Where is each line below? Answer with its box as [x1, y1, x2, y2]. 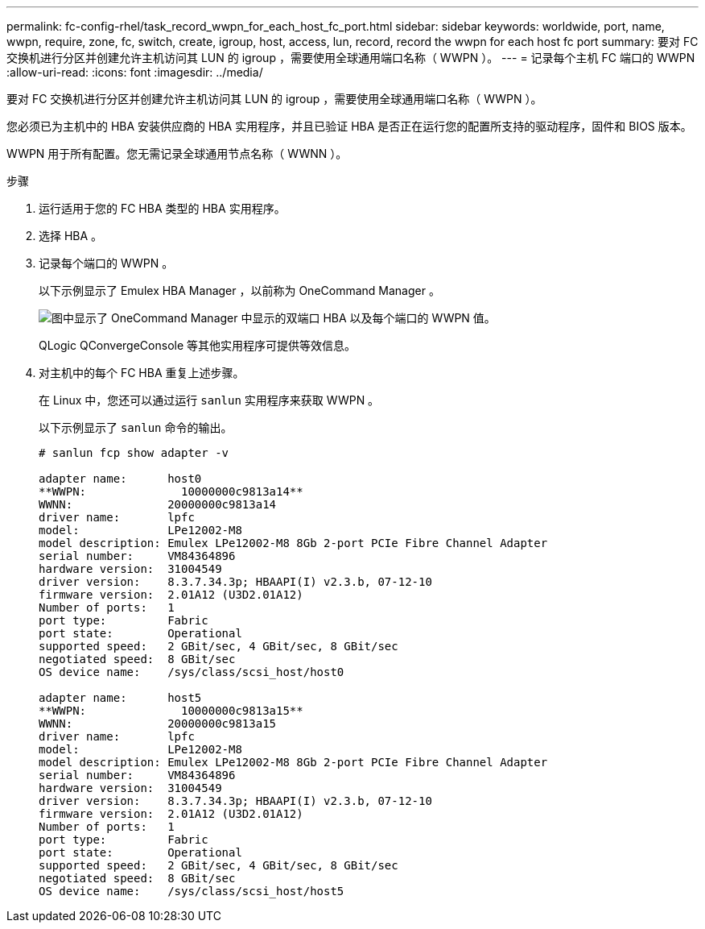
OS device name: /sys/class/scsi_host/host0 [39, 666, 344, 678]
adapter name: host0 [39, 472, 202, 485]
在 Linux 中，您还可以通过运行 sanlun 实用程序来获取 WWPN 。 [39, 393, 380, 407]
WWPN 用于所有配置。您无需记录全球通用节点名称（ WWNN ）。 [6, 147, 348, 160]
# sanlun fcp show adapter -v [39, 446, 229, 459]
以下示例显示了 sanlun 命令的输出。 [39, 421, 233, 434]
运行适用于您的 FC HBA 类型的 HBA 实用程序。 [39, 201, 286, 215]
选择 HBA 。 [39, 229, 103, 243]
